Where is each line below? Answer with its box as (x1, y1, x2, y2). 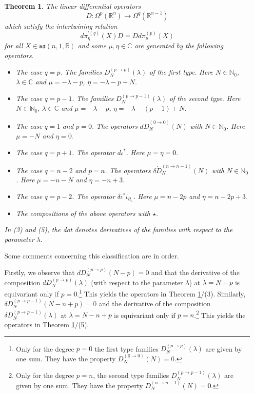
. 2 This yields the (194, 308, 246, 320)
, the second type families (93, 370, 169, 380)
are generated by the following (134, 40, 224, 51)
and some (78, 40, 106, 51)
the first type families (94, 343, 158, 354)
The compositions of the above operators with (16, 208, 150, 218)
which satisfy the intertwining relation (4, 20, 117, 31)
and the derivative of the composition (98, 298, 211, 309)
